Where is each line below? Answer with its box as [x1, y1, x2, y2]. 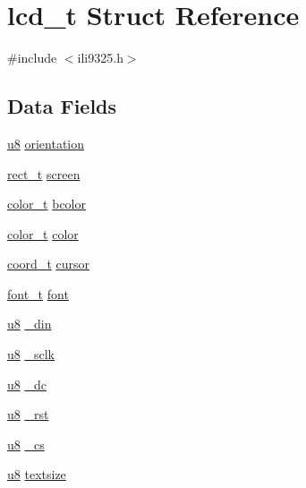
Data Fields [7, 92, 117, 120]
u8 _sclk [7, 345, 55, 364]
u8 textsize [7, 465, 66, 484]
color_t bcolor [7, 194, 86, 213]
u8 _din [7, 314, 52, 333]
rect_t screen [7, 164, 81, 183]
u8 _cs [7, 434, 45, 453]
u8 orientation [7, 133, 85, 152]
